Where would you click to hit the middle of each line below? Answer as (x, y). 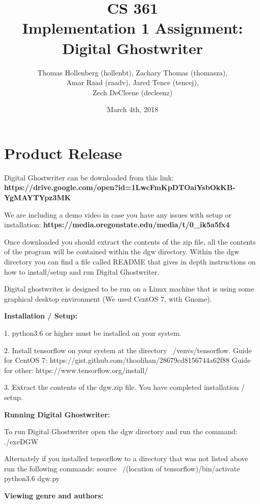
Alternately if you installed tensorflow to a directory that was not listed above (126, 458)
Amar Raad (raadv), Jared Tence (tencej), (133, 82)
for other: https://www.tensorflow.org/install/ (76, 370)
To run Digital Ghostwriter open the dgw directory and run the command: (121, 431)
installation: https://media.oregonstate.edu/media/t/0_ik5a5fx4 (117, 224)
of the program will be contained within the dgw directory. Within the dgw (122, 251)
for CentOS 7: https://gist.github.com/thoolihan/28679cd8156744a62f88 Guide (127, 360)
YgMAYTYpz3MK (38, 197)
